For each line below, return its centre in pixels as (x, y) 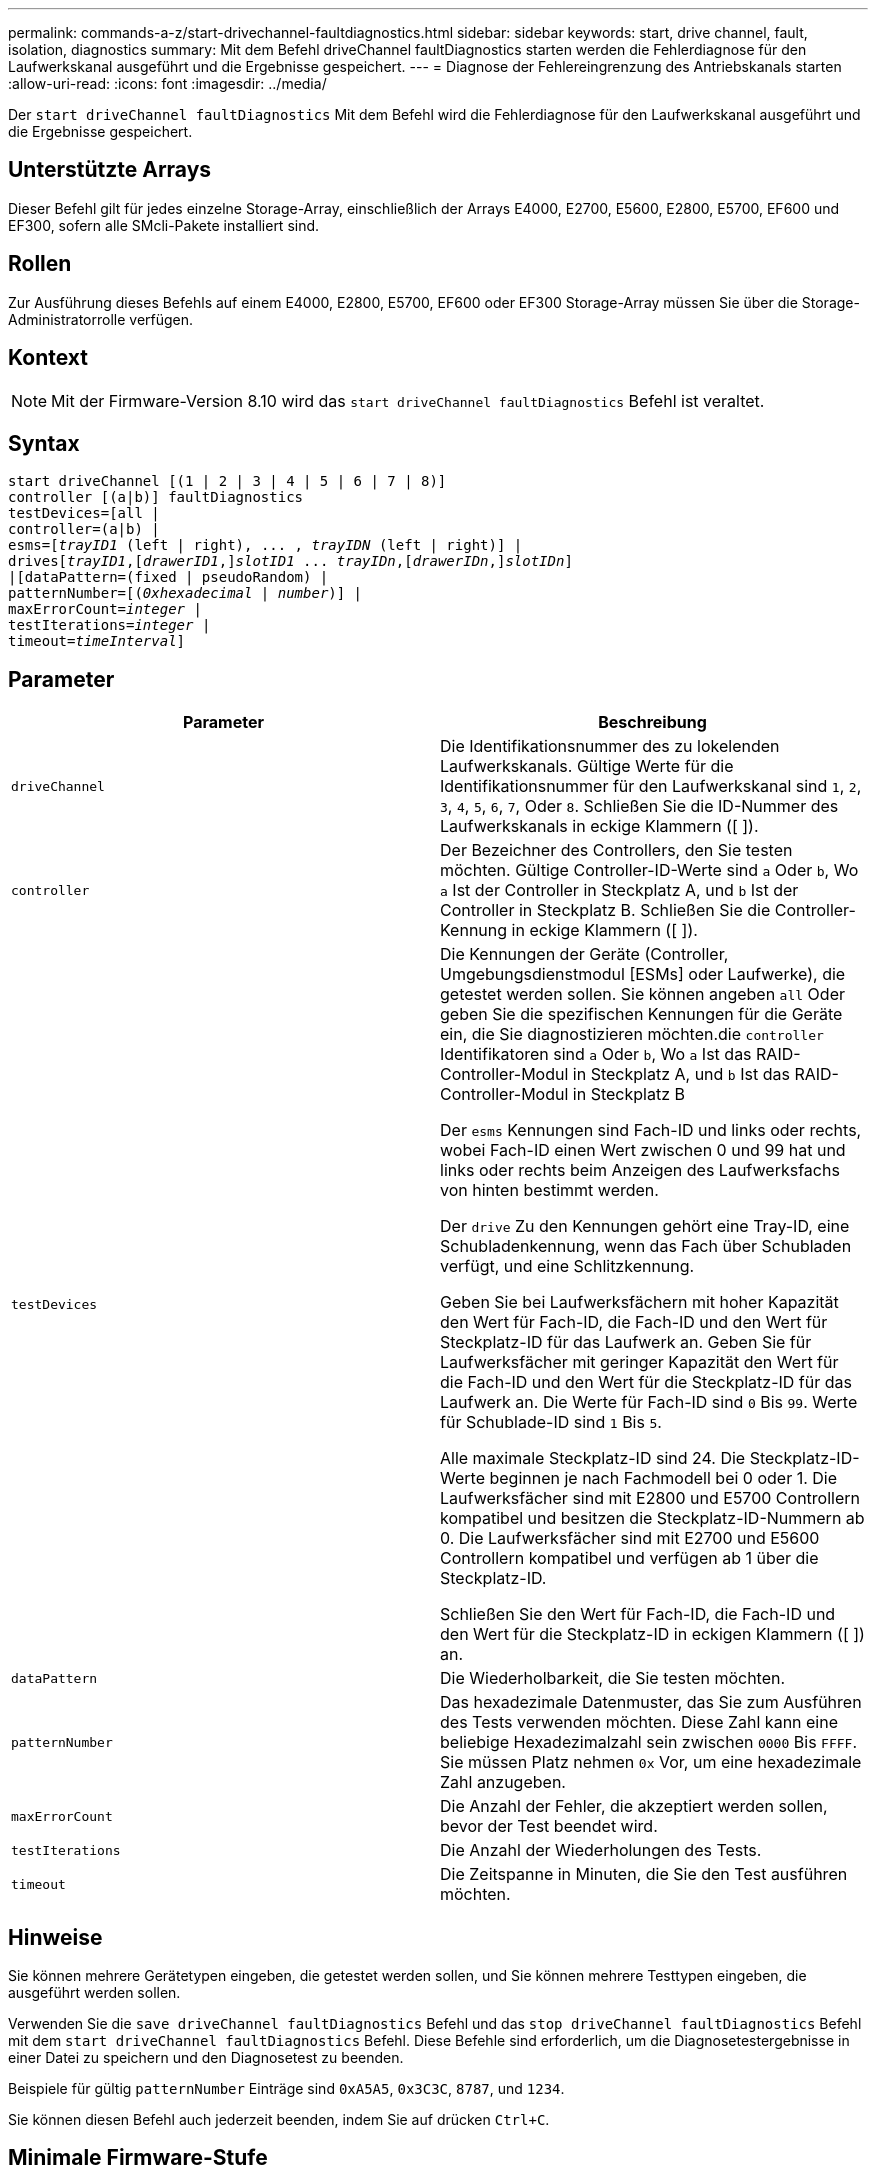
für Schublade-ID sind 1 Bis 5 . (551, 1422)
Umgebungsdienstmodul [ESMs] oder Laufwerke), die (643, 974)
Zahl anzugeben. (503, 1782)
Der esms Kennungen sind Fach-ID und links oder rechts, (651, 1130)
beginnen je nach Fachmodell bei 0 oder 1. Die (663, 1478)
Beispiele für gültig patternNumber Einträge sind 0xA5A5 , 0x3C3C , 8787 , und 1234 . (286, 2089)
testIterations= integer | (109, 625)
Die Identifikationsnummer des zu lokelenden (610, 746)
